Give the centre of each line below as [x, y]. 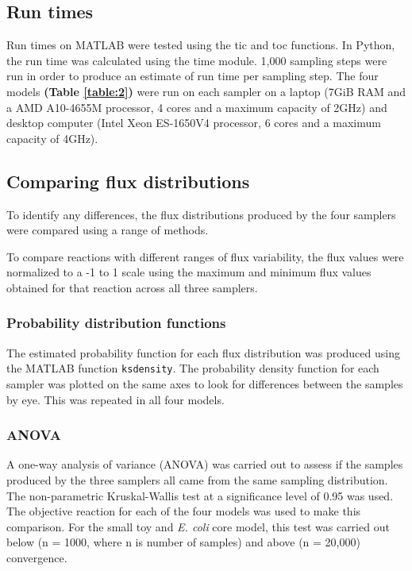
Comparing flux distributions [128, 181]
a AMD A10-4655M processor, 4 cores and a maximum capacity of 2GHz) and [197, 107]
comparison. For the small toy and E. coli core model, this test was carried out [198, 526]
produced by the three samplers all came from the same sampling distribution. [197, 480]
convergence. [37, 557]
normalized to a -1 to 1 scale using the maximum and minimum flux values [189, 272]
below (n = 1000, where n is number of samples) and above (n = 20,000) [183, 542]
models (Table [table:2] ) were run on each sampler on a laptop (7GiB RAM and [206, 91]
